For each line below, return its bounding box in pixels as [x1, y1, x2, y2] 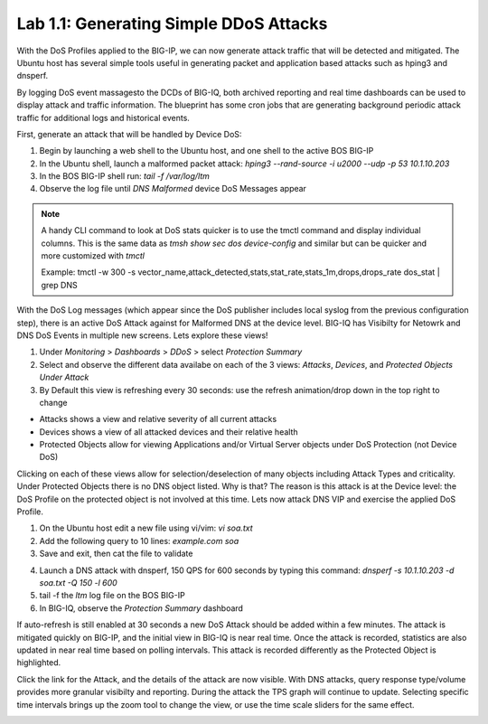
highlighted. [16, 657, 61, 668]
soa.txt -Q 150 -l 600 [39, 578, 117, 588]
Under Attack [39, 371, 89, 383]
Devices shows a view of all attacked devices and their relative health [39, 426, 298, 437]
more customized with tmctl [41, 250, 145, 261]
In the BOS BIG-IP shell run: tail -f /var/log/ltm [39, 171, 210, 182]
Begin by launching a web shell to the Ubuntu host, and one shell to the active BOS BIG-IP [39, 146, 374, 156]
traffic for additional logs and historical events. [16, 112, 190, 123]
